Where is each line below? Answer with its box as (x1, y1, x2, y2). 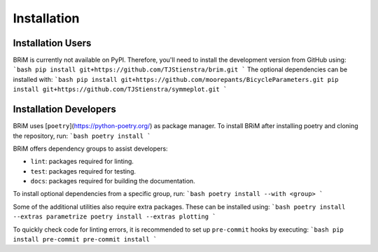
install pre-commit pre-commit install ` (13, 235, 157, 244)
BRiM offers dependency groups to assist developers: (13, 144, 168, 153)
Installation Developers (13, 104, 117, 115)
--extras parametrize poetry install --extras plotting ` (13, 213, 216, 220)
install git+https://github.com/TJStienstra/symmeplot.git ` (13, 85, 227, 94)
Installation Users (13, 37, 92, 49)
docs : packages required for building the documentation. (30, 177, 195, 185)
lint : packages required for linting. (30, 157, 134, 166)
